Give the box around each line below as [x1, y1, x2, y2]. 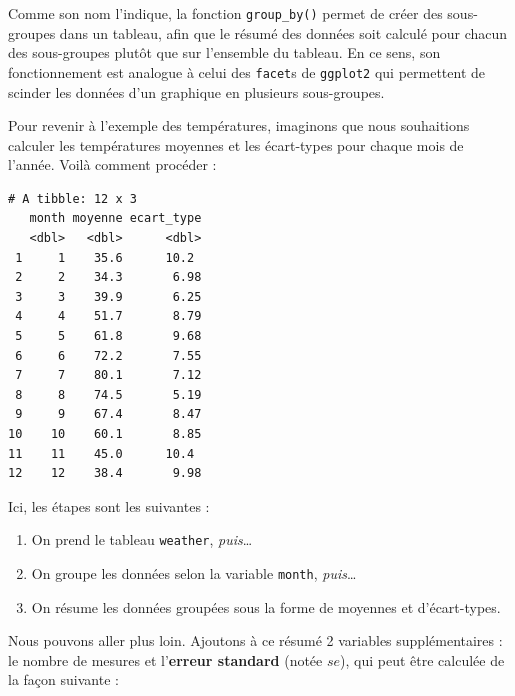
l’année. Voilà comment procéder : [8, 154, 217, 175]
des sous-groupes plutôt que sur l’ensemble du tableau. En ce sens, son [8, 42, 441, 63]
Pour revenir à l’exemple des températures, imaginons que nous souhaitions [8, 115, 470, 136]
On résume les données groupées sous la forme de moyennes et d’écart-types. [31, 596, 501, 617]
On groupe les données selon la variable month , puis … [31, 563, 357, 584]
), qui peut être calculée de [340, 649, 505, 670]
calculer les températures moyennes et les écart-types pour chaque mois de [8, 134, 464, 155]
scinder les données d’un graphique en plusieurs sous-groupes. [8, 81, 385, 102]
